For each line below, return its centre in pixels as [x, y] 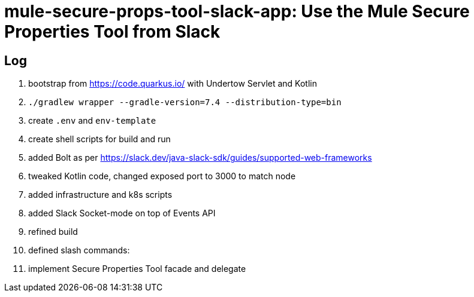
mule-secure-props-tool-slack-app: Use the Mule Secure [237, 11]
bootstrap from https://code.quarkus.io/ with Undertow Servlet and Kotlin [173, 84]
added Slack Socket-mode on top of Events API [122, 213]
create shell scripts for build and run [99, 139]
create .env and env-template [92, 121]
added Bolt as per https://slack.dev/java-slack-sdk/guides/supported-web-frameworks [200, 158]
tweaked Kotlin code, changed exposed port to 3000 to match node [162, 176]
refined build [53, 232]
